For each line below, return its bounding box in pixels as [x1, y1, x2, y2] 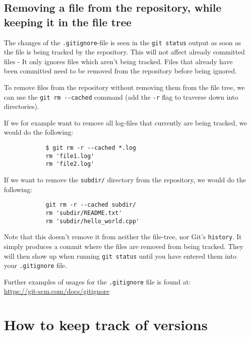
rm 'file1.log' [45, 152, 95, 160]
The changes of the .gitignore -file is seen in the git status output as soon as [4, 37, 241, 47]
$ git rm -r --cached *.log [45, 144, 136, 152]
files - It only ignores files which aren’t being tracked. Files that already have [4, 56, 233, 66]
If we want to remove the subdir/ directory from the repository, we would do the [4, 175, 246, 185]
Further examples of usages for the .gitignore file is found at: [4, 276, 191, 286]
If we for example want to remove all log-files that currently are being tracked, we [4, 117, 247, 127]
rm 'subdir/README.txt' [45, 209, 122, 216]
